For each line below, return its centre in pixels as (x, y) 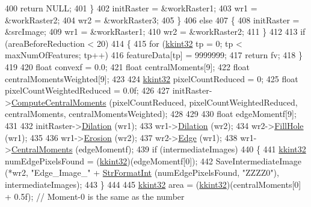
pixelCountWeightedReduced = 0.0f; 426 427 (87, 90)
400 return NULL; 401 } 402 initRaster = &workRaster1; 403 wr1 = (131, 8)
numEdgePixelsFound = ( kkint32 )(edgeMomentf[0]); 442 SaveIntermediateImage (153, 160)
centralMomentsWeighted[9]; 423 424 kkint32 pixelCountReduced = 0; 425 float (152, 78)
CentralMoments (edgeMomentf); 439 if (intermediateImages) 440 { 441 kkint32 (159, 149)
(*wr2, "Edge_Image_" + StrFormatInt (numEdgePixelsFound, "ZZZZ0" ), (142, 172)
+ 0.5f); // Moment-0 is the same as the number (95, 196)
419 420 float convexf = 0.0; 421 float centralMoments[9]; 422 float (127, 66)
